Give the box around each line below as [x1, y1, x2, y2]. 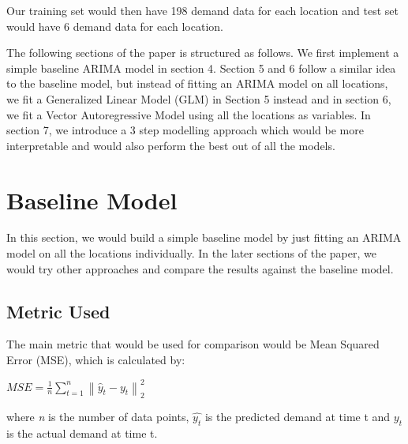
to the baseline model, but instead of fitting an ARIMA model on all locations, [6, 75, 388, 92]
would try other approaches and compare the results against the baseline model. [6, 260, 394, 277]
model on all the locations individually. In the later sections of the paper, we [6, 245, 376, 262]
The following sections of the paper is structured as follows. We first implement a [6, 44, 399, 61]
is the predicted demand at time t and [204, 408, 391, 424]
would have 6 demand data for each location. [6, 17, 223, 34]
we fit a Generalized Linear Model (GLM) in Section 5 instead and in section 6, [6, 90, 391, 107]
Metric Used [6, 299, 110, 323]
